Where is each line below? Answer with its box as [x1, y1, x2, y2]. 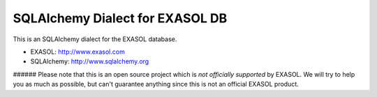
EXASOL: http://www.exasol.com [30, 47, 125, 56]
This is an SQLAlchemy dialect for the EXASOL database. [13, 35, 177, 43]
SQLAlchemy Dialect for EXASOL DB [13, 10, 228, 26]
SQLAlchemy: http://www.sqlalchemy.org [30, 57, 149, 66]
